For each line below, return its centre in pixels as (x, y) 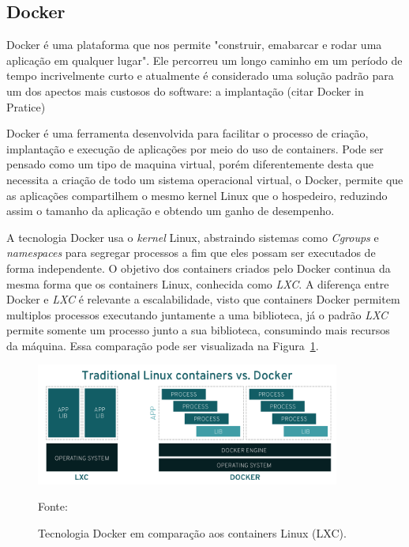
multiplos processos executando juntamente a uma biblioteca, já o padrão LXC (197, 314)
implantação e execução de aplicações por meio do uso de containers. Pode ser (195, 148)
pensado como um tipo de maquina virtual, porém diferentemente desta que (190, 164)
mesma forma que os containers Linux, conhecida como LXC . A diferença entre (198, 283)
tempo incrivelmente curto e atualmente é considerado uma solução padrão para (200, 75)
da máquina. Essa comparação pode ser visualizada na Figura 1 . (163, 345)
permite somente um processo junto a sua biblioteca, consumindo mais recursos (198, 330)
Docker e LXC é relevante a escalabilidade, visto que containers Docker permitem (203, 299)
